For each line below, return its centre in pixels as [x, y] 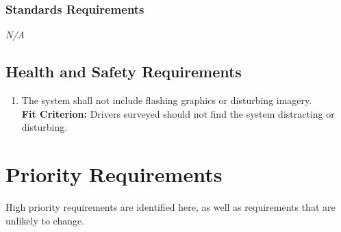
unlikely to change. [45, 220]
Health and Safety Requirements [124, 72]
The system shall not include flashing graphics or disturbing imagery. [167, 100]
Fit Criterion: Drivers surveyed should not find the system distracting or [178, 113]
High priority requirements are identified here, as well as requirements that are [170, 206]
